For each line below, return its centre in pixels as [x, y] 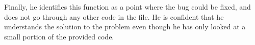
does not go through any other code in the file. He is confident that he [114, 16]
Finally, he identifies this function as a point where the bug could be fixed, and [127, 7]
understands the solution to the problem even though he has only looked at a [125, 27]
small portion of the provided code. [59, 36]
